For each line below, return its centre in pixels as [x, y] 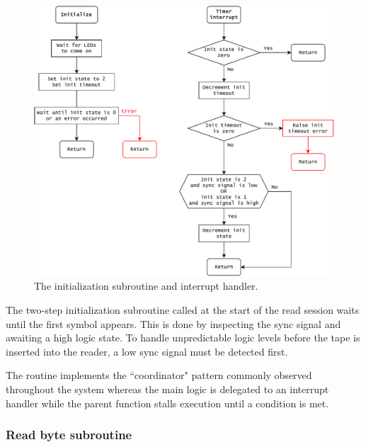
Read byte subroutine [69, 435]
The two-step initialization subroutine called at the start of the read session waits [183, 309]
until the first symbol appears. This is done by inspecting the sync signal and [173, 323]
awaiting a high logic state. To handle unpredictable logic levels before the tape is [183, 338]
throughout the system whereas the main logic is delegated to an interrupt [167, 389]
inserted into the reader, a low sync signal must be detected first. [147, 351]
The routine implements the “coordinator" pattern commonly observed [159, 375]
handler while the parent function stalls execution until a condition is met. [167, 403]
